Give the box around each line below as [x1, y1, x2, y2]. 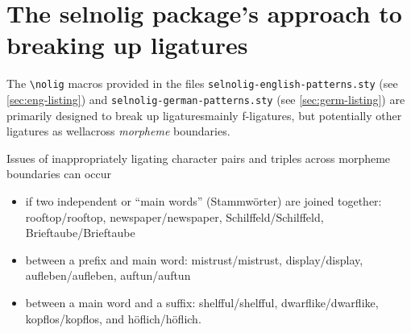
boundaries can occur [6, 165, 112, 182]
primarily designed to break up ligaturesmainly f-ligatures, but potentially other [6, 106, 402, 123]
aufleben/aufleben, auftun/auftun [25, 267, 191, 284]
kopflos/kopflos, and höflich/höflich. [25, 310, 201, 327]
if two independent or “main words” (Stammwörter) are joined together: [25, 193, 382, 209]
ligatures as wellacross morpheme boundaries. [6, 123, 230, 139]
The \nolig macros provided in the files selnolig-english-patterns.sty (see [6, 75, 398, 92]
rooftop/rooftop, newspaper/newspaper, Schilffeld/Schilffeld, [25, 208, 324, 225]
